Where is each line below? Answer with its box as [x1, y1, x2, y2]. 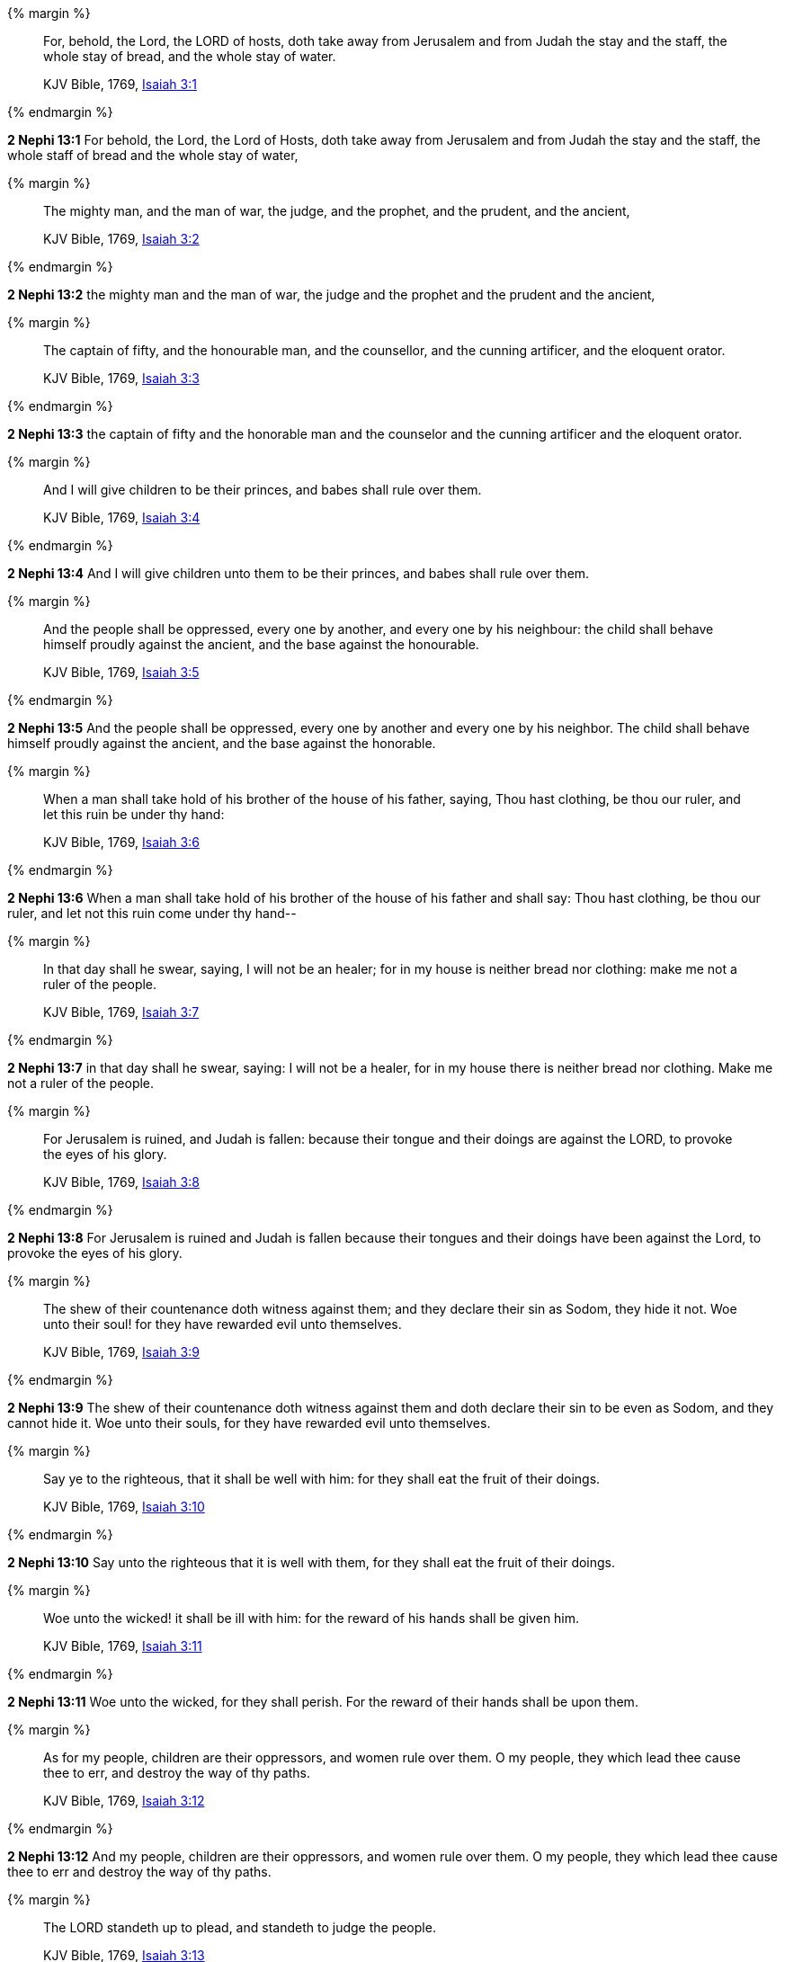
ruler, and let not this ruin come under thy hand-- [7, 905, 297, 921]
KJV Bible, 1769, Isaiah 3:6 [43, 834, 200, 850]
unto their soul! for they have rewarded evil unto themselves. [43, 1316, 402, 1332]
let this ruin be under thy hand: [43, 807, 225, 822]
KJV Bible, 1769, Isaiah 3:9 [43, 1344, 200, 1360]
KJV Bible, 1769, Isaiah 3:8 [43, 1174, 200, 1190]
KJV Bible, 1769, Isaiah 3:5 [43, 664, 200, 680]
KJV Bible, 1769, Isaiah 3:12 [43, 1793, 205, 1808]
